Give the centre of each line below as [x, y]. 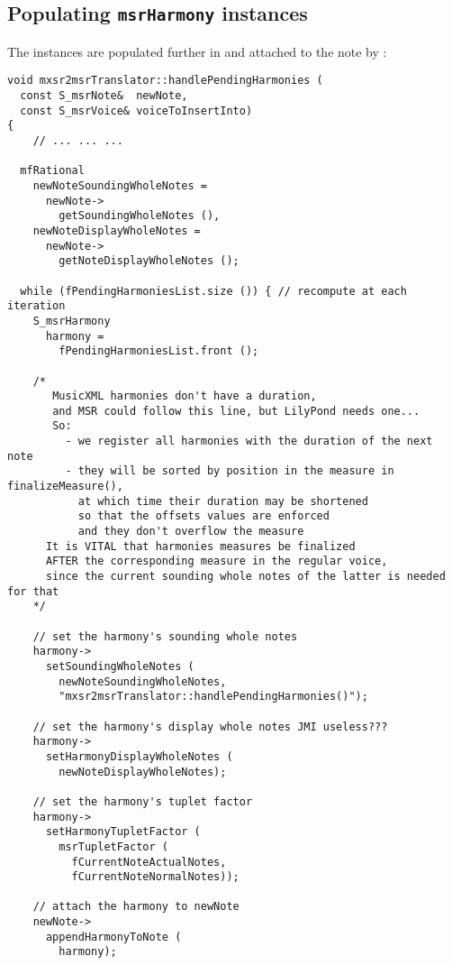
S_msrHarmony [72, 321]
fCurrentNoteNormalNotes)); [155, 877]
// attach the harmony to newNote [136, 907]
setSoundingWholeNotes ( [120, 666]
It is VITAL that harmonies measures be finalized [200, 546]
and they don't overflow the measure [191, 532]
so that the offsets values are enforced [203, 516]
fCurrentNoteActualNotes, [149, 862]
